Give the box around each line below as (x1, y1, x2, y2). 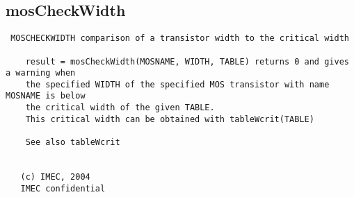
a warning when (6, 68, 76, 78)
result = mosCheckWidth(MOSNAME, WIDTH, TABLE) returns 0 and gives (25, 56, 349, 67)
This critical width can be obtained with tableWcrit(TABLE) (25, 114, 314, 124)
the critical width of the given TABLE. (25, 103, 215, 113)
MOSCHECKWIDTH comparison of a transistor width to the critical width (10, 33, 349, 44)
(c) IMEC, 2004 (20, 172, 90, 182)
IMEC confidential (20, 183, 106, 194)
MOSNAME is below (6, 91, 86, 101)
